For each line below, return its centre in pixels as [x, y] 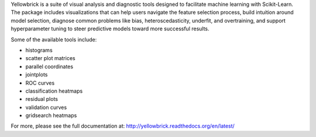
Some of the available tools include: [54, 39]
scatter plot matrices [50, 58]
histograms [39, 50]
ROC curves [40, 83]
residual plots [42, 99]
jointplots [37, 75]
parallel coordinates [49, 66]
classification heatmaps [54, 91]
